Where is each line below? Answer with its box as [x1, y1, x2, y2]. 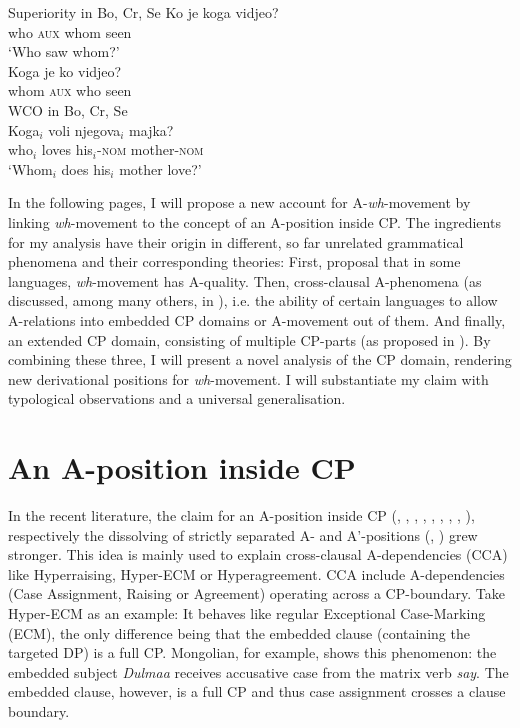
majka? [129, 119, 174, 140]
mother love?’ [119, 158, 202, 179]
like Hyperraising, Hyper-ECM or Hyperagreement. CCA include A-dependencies [8, 563, 505, 584]
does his [61, 158, 111, 179]
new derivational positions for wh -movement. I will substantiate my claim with [8, 368, 489, 389]
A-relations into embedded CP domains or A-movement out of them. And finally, [8, 309, 506, 330]
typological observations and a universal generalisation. [8, 388, 346, 409]
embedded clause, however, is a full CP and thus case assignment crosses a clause [8, 681, 506, 702]
